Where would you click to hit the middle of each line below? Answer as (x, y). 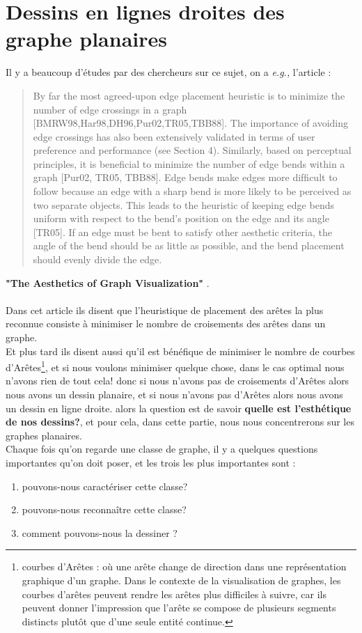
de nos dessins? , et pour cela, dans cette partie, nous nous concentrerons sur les (180, 422)
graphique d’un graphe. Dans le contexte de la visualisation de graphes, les (181, 580)
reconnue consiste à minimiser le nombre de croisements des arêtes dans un (166, 323)
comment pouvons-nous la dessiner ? (100, 532)
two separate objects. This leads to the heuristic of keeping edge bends (183, 204)
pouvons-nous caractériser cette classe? (105, 486)
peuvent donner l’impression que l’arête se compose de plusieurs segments (179, 608)
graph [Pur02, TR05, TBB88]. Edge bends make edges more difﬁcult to (185, 177)
